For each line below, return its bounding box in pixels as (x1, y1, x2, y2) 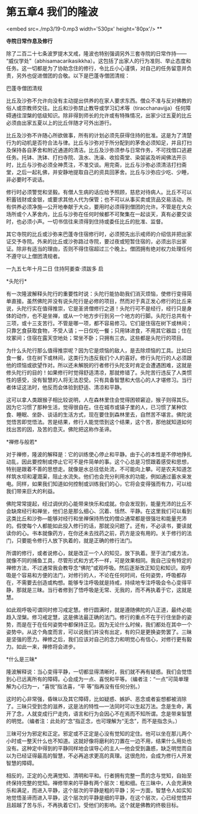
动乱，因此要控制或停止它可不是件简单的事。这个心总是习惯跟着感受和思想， (6, 458, 192, 465)
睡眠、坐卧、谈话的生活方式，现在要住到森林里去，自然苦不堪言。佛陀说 (16, 411, 192, 418)
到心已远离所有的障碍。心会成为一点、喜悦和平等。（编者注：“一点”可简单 (6, 675, 184, 683)
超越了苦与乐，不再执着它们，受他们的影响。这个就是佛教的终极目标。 (11, 801, 181, 808)
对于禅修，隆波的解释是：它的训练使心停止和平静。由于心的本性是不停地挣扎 (6, 450, 192, 457)
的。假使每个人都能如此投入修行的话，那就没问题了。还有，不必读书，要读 (6, 522, 187, 529)
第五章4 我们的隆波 (6, 5, 98, 19)
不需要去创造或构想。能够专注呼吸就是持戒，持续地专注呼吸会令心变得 (16, 579, 187, 586)
